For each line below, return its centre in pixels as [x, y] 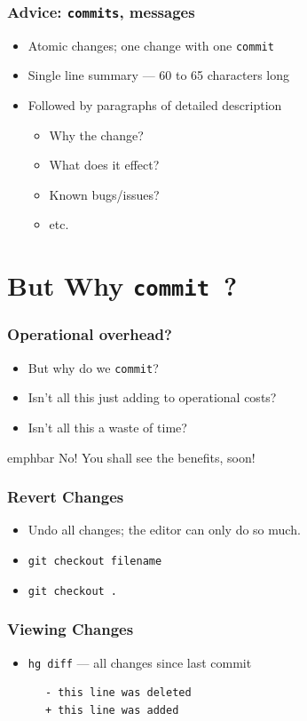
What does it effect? [104, 165]
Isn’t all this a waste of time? [107, 427]
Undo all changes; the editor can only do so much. [164, 530]
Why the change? [96, 135]
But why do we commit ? [93, 367]
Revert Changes [66, 497]
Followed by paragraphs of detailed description [155, 105]
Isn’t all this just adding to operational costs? [152, 397]
